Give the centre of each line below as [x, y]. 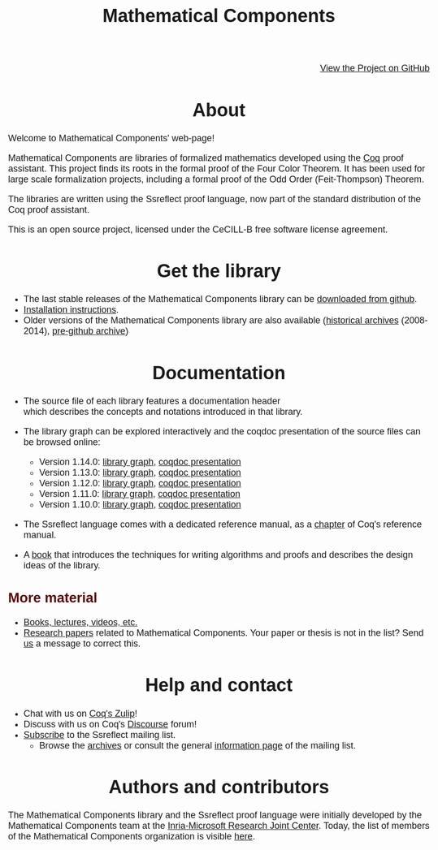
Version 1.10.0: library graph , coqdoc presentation [140, 504]
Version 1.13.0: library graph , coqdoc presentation [140, 472]
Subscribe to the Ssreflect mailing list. [100, 735]
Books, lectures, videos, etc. [80, 623]
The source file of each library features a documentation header [152, 401]
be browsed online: [62, 442]
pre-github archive [89, 331]
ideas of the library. [62, 565]
